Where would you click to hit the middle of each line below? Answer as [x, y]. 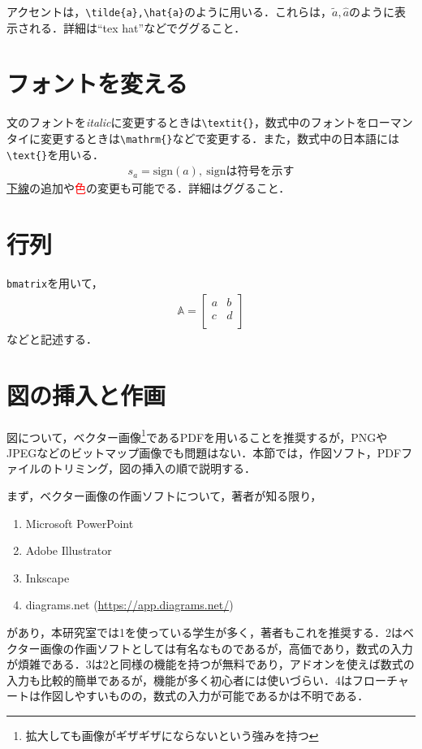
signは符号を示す [250, 172]
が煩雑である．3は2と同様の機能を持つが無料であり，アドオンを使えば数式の [211, 664]
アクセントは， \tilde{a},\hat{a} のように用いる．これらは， [170, 11]
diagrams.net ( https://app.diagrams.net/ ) [129, 605]
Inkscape [47, 577]
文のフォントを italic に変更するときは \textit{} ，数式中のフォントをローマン [210, 122]
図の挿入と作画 [86, 394]
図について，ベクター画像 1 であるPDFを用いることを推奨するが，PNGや [197, 435]
